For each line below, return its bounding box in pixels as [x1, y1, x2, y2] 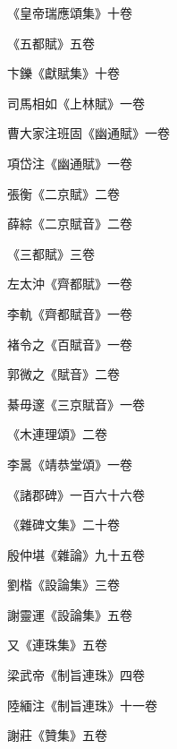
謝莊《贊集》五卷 [7, 726, 107, 745]
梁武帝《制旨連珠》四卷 [7, 666, 145, 684]
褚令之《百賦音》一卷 [7, 334, 132, 353]
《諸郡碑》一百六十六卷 [7, 485, 145, 504]
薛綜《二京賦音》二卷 [7, 214, 132, 233]
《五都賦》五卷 [7, 33, 95, 52]
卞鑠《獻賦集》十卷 [7, 64, 120, 82]
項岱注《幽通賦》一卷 [7, 153, 132, 172]
